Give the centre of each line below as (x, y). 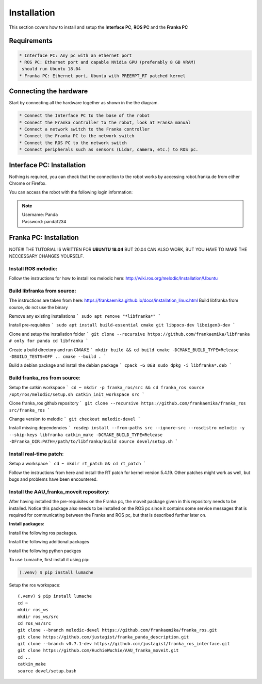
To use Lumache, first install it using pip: (49, 559)
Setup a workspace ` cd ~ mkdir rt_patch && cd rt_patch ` (78, 464)
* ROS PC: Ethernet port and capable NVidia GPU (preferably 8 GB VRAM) (107, 62)
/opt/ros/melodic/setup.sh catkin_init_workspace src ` (77, 394)
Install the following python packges (45, 551)
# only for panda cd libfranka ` (49, 341)
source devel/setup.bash (47, 671)
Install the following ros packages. (43, 533)
